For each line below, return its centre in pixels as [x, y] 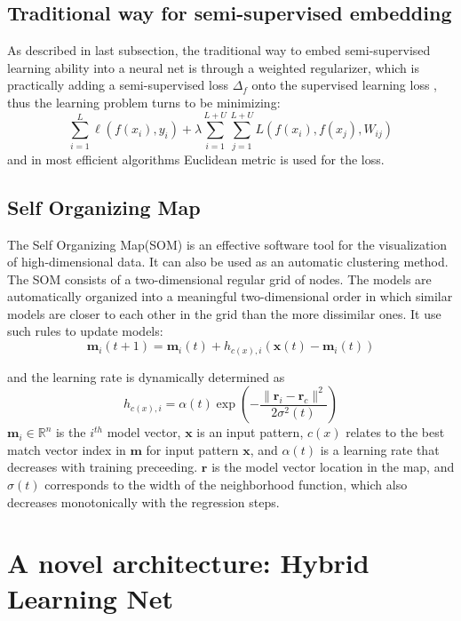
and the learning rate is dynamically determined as [146, 376]
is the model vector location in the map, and [333, 467]
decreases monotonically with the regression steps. [143, 502]
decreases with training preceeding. [103, 467]
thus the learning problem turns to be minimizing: [144, 102]
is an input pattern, [250, 432]
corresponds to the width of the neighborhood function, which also [226, 484]
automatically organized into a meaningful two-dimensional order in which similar [230, 296]
